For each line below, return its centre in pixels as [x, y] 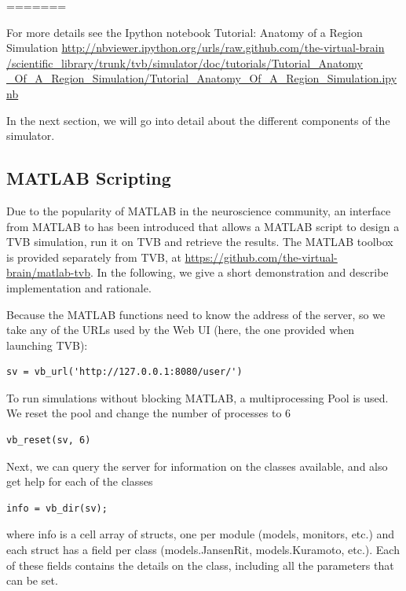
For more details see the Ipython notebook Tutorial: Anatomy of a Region [185, 32]
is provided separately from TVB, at [94, 257]
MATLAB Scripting [89, 178]
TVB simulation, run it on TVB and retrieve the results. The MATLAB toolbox [200, 242]
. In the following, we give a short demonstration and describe [240, 272]
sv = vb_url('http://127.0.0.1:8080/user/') [124, 372]
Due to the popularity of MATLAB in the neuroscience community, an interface [199, 210]
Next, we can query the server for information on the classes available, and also [197, 466]
